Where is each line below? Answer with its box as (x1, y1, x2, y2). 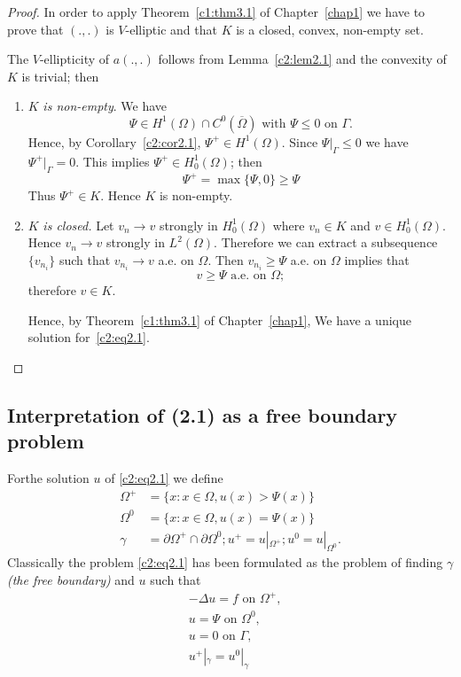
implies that (344, 250, 410, 268)
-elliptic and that (125, 19, 217, 38)
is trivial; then (21, 66, 99, 85)
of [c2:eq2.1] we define (105, 468, 223, 486)
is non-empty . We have (43, 97, 168, 115)
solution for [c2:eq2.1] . (27, 328, 150, 346)
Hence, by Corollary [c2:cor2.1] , (27, 132, 201, 151)
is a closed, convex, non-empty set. (236, 19, 424, 38)
